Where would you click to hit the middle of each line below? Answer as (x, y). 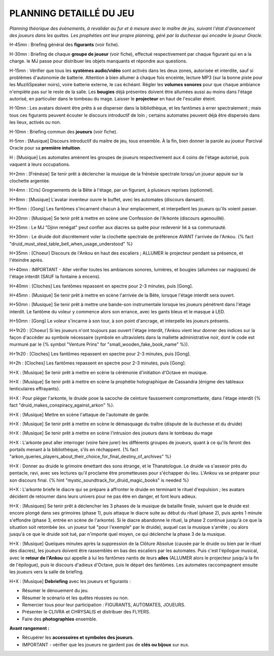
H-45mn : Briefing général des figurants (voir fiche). (64, 45)
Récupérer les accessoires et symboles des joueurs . (78, 637)
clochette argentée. (30, 180)
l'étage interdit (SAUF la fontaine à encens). (55, 277)
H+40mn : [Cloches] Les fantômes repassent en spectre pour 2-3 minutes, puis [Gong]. (101, 286)
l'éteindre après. (26, 260)
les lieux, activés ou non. (35, 122)
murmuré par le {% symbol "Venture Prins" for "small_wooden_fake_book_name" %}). (99, 344)
